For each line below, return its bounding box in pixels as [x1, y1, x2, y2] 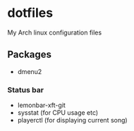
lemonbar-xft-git [17, 101, 66, 110]
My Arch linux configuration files [7, 28, 102, 37]
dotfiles [7, 5, 54, 21]
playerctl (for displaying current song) [17, 116, 128, 125]
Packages [7, 49, 51, 61]
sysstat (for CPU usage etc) [17, 108, 99, 117]
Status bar [7, 85, 44, 94]
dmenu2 [17, 67, 42, 75]
